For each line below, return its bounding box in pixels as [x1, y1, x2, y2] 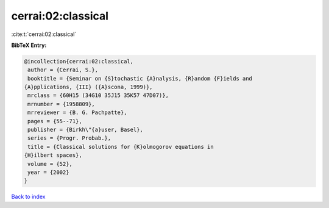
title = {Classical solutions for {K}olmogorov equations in [27, 143, 214, 150]
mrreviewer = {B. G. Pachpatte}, [27, 109, 127, 116]
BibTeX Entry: [11, 41, 47, 49]
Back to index [11, 193, 46, 201]
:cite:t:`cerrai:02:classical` [11, 30, 77, 38]
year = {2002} [27, 169, 69, 176]
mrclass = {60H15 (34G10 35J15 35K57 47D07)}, [27, 92, 169, 99]
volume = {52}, [27, 160, 73, 167]
